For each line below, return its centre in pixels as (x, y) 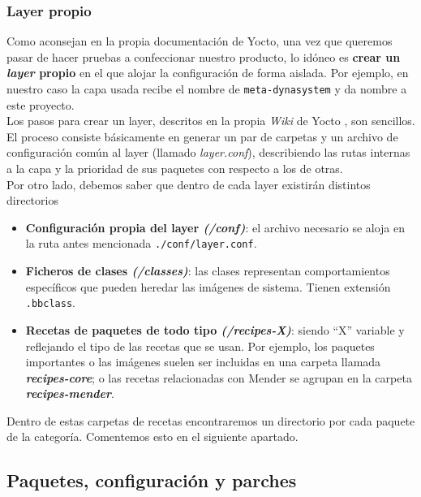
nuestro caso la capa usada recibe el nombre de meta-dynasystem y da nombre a (207, 89)
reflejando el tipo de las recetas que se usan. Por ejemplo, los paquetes (200, 346)
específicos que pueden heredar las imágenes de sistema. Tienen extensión (208, 286)
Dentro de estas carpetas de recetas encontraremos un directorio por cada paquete (211, 420)
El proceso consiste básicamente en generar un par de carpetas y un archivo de (202, 136)
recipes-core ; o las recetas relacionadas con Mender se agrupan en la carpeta (219, 377)
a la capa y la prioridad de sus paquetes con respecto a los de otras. (175, 169)
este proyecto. (41, 104)
